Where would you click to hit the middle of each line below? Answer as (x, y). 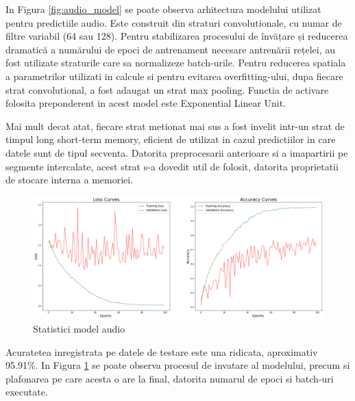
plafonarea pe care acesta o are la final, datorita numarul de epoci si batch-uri (170, 378)
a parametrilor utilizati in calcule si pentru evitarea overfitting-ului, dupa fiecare (174, 76)
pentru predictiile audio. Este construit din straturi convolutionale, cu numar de (174, 22)
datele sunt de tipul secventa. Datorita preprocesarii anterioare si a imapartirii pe (177, 152)
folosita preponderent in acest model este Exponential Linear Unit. (146, 103)
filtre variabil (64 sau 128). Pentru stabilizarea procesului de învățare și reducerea (177, 36)
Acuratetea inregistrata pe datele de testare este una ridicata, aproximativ (162, 351)
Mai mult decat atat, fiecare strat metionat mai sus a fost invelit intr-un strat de (175, 126)
